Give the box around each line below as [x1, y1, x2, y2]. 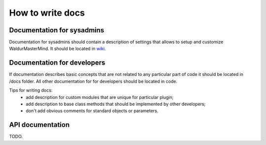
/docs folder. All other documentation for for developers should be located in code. [9, 78, 177, 84]
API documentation [9, 121, 70, 129]
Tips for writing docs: [9, 87, 53, 93]
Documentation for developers [9, 59, 105, 67]
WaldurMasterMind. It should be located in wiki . [9, 46, 106, 51]
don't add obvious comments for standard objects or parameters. [26, 108, 159, 114]
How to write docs [9, 7, 85, 18]
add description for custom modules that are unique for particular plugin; [26, 94, 174, 100]
